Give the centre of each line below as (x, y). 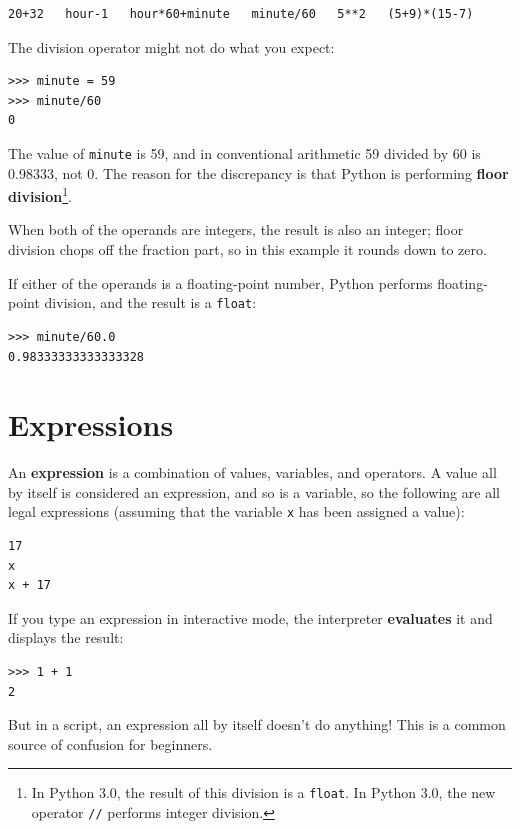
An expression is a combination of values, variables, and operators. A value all (252, 472)
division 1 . (40, 194)
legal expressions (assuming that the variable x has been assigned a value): (236, 511)
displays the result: (66, 637)
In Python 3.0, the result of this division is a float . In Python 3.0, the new (263, 792)
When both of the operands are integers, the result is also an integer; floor (236, 229)
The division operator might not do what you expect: (171, 46)
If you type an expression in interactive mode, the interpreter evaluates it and (250, 617)
